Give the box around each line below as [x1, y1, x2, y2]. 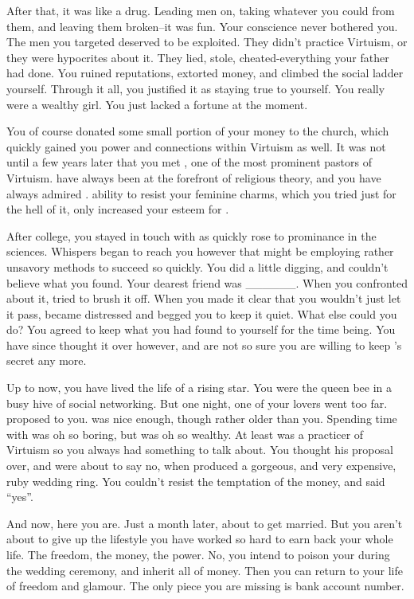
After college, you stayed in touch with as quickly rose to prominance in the [6, 227, 377, 244]
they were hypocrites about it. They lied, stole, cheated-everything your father [6, 49, 389, 65]
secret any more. [6, 352, 87, 369]
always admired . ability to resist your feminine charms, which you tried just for [6, 185, 396, 202]
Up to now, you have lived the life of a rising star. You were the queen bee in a [6, 379, 393, 396]
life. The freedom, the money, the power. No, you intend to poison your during [6, 546, 390, 562]
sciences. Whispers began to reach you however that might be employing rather [6, 243, 394, 260]
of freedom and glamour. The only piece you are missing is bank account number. [6, 577, 404, 594]
